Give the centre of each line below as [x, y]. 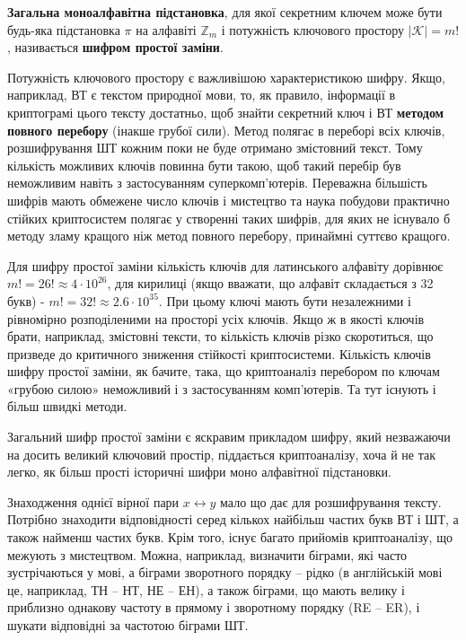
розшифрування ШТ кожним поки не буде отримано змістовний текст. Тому [215, 148]
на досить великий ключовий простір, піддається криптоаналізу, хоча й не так [221, 454]
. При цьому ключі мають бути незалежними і [285, 300]
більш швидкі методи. [67, 406]
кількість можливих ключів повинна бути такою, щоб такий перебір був [204, 165]
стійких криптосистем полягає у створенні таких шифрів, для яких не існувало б [229, 218]
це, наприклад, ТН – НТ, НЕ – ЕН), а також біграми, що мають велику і [206, 589]
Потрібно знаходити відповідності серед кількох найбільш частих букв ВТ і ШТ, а [233, 519]
